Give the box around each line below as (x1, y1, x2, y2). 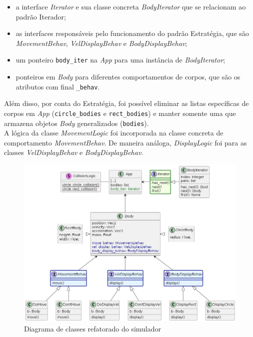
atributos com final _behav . (15, 81, 100, 91)
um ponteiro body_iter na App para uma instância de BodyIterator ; (15, 54, 225, 65)
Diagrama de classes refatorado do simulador (24, 323, 161, 333)
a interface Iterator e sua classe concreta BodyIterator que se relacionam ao (15, 1, 246, 11)
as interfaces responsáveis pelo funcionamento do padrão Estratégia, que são (15, 28, 249, 38)
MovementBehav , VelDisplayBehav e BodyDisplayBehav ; (15, 37, 187, 48)
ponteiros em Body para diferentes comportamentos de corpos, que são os (15, 71, 240, 82)
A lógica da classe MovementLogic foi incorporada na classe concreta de (4, 127, 223, 138)
